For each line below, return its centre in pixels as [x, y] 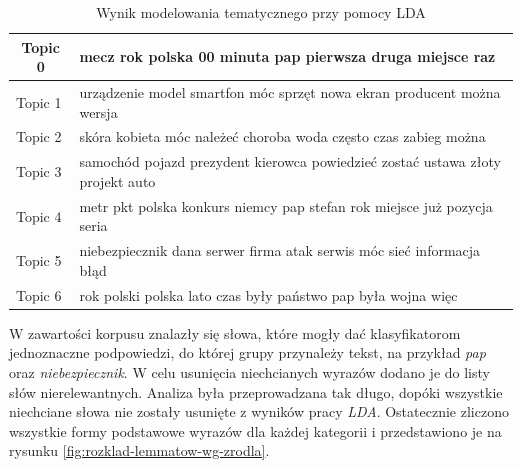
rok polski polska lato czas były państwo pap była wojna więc [268, 294]
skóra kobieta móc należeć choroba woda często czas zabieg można [282, 136]
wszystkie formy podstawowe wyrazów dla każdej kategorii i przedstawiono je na [255, 430]
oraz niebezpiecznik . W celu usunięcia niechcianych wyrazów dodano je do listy [249, 371]
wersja [98, 111]
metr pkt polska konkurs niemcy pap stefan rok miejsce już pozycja [286, 205]
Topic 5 [39, 259]
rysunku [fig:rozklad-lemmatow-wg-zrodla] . [139, 450]
